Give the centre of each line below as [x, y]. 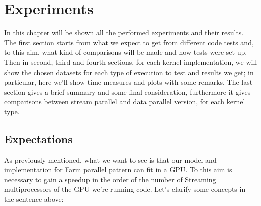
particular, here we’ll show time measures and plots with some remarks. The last [128, 82]
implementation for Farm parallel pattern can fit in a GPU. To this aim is [118, 169]
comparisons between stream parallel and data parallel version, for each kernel [125, 101]
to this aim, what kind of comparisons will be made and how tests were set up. [126, 52]
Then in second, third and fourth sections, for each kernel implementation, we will [131, 62]
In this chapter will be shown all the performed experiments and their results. [124, 32]
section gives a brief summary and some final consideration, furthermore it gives [127, 91]
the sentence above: [34, 199]
